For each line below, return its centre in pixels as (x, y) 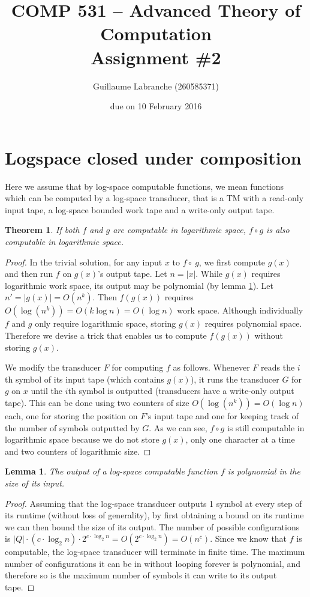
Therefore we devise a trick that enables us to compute (106, 335)
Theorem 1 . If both (42, 230)
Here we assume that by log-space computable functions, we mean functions (145, 186)
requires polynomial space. (253, 323)
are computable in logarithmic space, (180, 230)
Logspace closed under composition (153, 157)
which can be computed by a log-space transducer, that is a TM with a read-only (154, 198)
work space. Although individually (240, 310)
